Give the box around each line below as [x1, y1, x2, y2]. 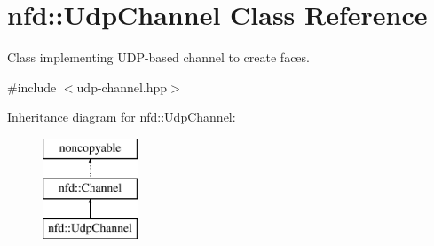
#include [7, 77, 57, 96]
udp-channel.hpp [76, 77, 168, 96]
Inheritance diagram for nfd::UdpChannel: [7, 107, 236, 126]
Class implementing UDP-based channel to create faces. [7, 48, 310, 67]
